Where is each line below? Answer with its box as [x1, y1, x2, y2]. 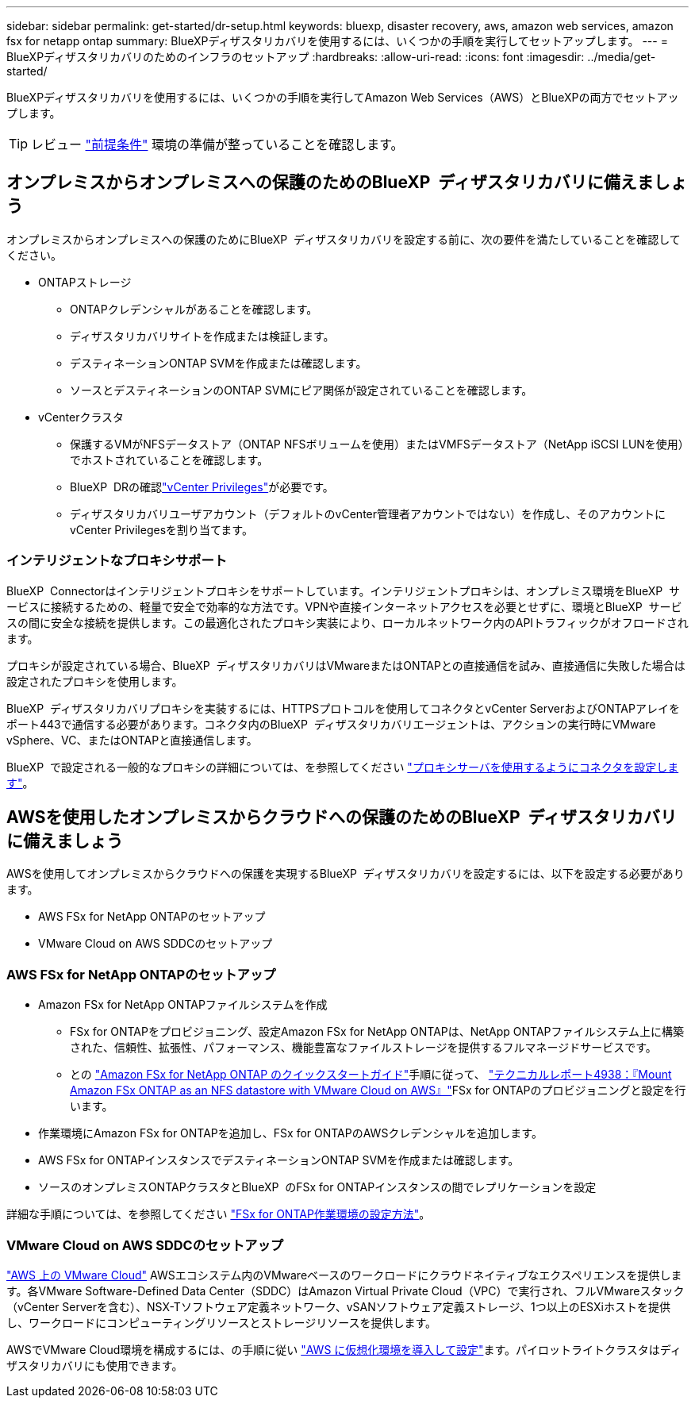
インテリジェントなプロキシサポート [6, 552, 228, 569]
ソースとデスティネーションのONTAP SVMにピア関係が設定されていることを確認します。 [70, 383, 533, 397]
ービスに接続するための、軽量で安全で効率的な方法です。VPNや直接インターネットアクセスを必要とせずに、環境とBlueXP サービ [6, 599, 682, 614]
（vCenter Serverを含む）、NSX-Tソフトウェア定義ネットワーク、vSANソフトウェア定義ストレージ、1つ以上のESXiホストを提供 [6, 1299, 670, 1314]
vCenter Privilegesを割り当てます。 [70, 522, 253, 537]
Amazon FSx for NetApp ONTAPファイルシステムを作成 [38, 998, 328, 1012]
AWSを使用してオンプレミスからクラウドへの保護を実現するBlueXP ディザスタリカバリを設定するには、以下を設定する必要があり [6, 867, 685, 881]
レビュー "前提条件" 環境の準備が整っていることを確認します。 [31, 137, 404, 152]
